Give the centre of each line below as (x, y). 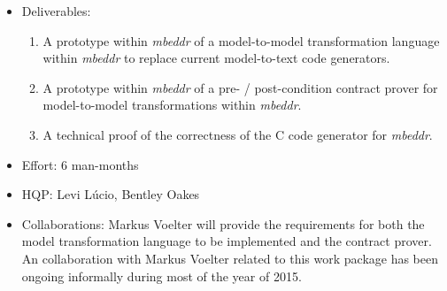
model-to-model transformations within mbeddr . (172, 105)
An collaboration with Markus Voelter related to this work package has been (230, 258)
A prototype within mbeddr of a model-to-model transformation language (241, 40)
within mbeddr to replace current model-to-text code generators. (216, 58)
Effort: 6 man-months (80, 164)
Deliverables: (56, 11)
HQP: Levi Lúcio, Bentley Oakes (111, 194)
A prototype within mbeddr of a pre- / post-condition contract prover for (240, 87)
